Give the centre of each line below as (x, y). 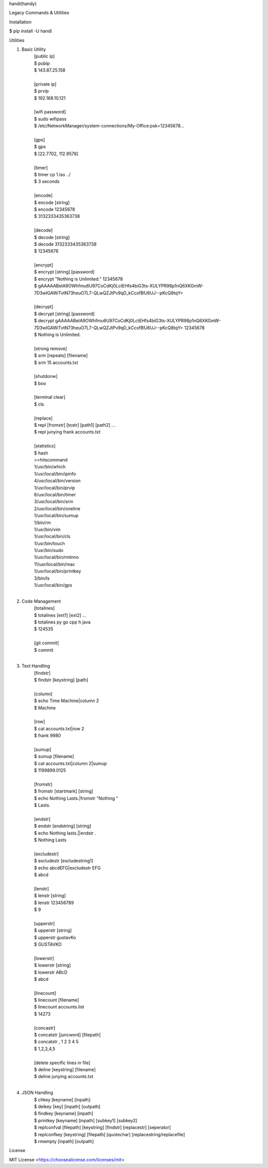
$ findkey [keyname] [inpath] (64, 1113)
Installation (20, 22)
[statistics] (45, 446)
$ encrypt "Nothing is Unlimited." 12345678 (78, 279)
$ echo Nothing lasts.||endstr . (65, 833)
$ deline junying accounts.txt (64, 1077)
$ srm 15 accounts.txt (56, 362)
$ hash (41, 453)
